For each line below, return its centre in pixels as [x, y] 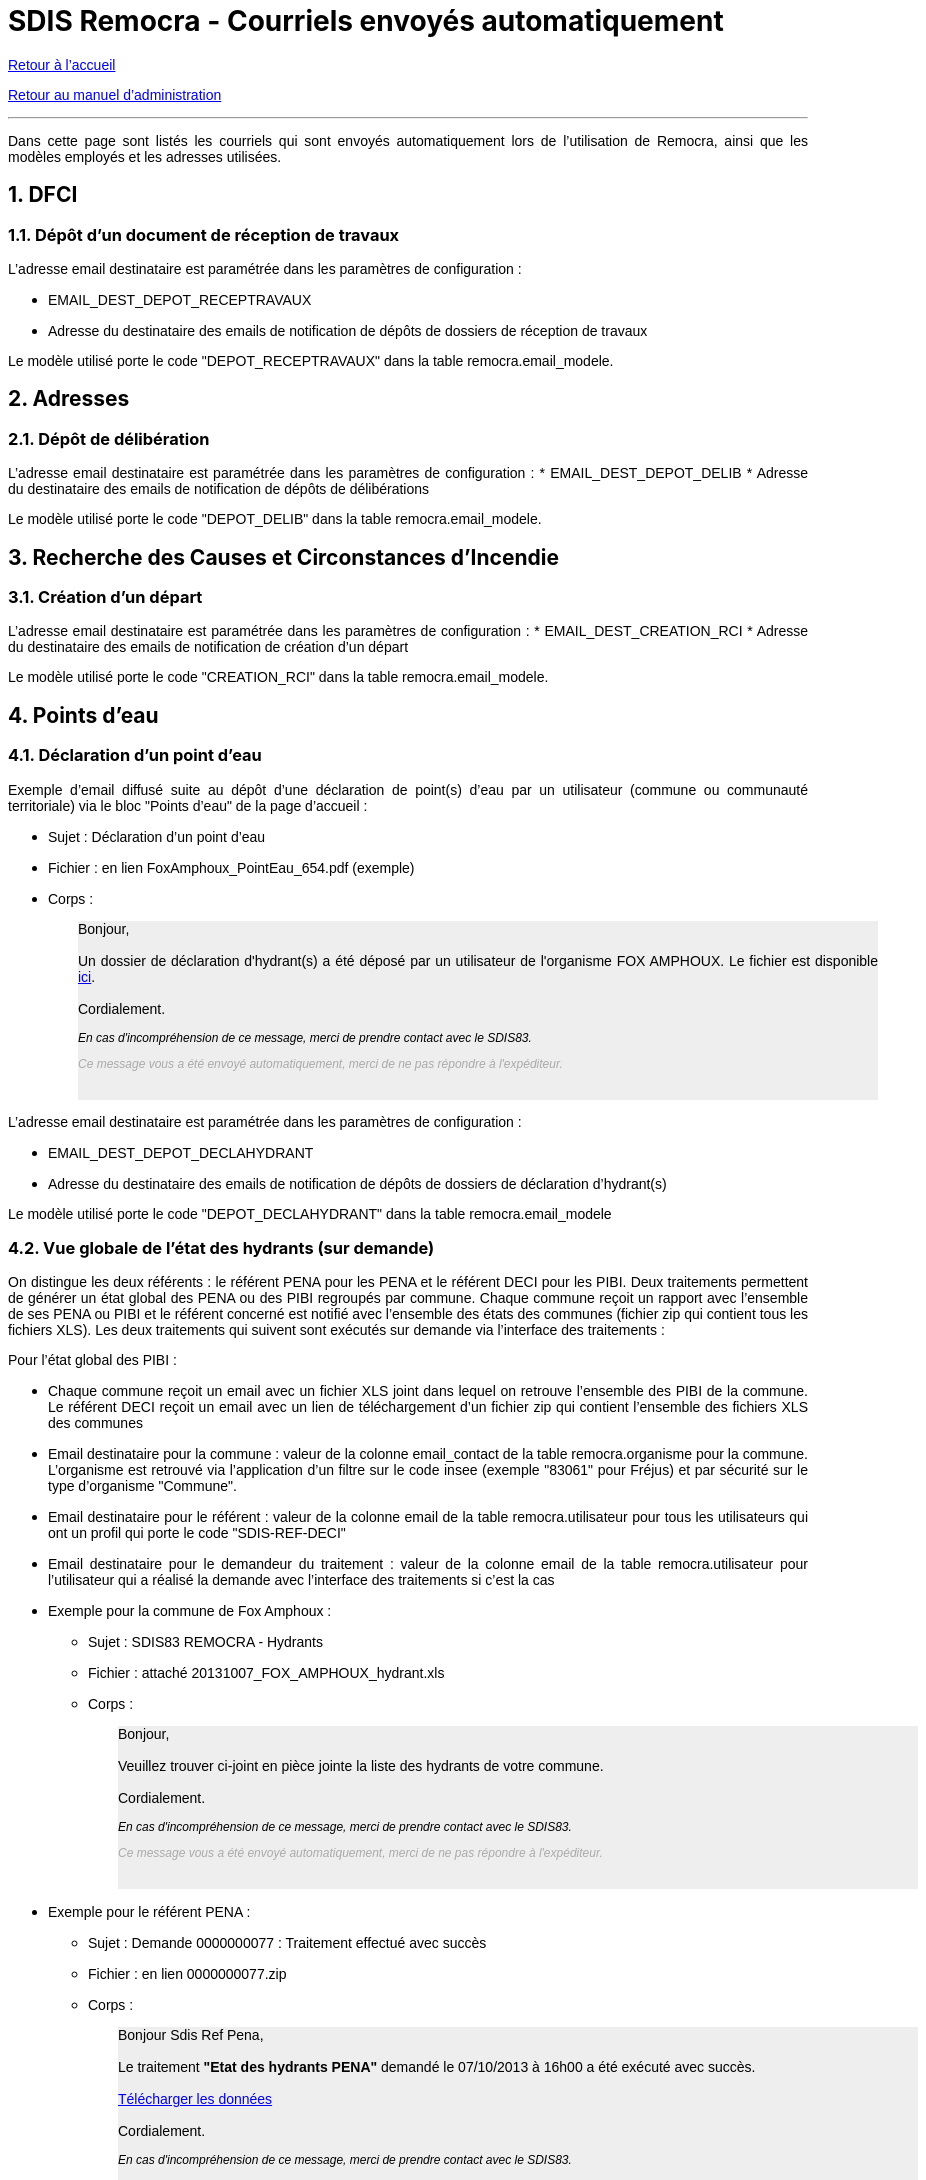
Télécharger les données [195, 2099]
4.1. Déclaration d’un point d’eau [135, 755]
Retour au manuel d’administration [115, 94]
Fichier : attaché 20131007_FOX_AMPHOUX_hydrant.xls [266, 1673]
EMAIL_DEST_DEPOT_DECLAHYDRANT [181, 1152]
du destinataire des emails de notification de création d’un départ [208, 647]
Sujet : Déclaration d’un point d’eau [157, 836]
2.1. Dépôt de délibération [109, 438]
